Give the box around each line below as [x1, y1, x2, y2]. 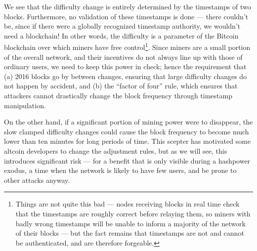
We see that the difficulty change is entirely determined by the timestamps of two [4, 1, 251, 11]
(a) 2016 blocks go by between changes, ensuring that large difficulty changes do [4, 71, 247, 81]
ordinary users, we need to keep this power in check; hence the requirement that [4, 61, 247, 72]
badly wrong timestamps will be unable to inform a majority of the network [15, 218, 246, 228]
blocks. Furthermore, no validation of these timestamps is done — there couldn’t [4, 11, 249, 21]
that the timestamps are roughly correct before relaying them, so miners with [15, 208, 251, 218]
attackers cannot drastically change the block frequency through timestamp [4, 90, 232, 100]
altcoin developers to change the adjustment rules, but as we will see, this [4, 145, 227, 156]
